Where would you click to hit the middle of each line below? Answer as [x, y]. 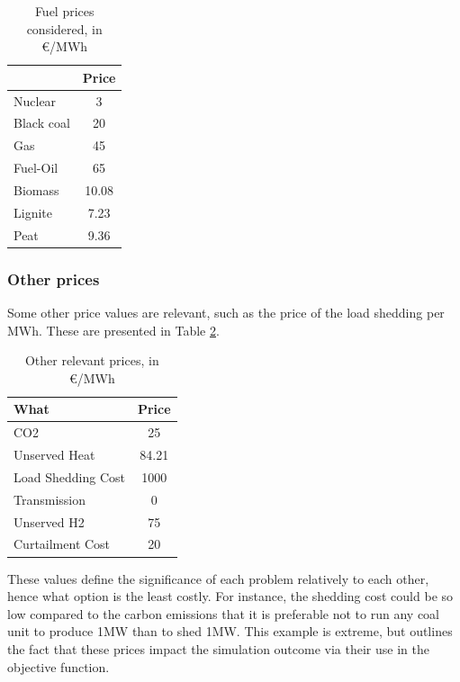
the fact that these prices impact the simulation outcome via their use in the [218, 648]
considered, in [64, 28]
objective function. [59, 666]
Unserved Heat [54, 455]
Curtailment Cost [62, 544]
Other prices [54, 278]
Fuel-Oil [36, 168]
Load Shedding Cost [69, 476]
